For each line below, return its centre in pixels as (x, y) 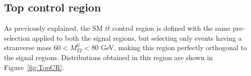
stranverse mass (28, 47)
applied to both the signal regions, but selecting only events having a (137, 38)
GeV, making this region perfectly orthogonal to (174, 47)
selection (17, 38)
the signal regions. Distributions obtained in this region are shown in (108, 57)
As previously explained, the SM (53, 28)
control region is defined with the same (171, 28)
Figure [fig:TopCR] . (34, 67)
